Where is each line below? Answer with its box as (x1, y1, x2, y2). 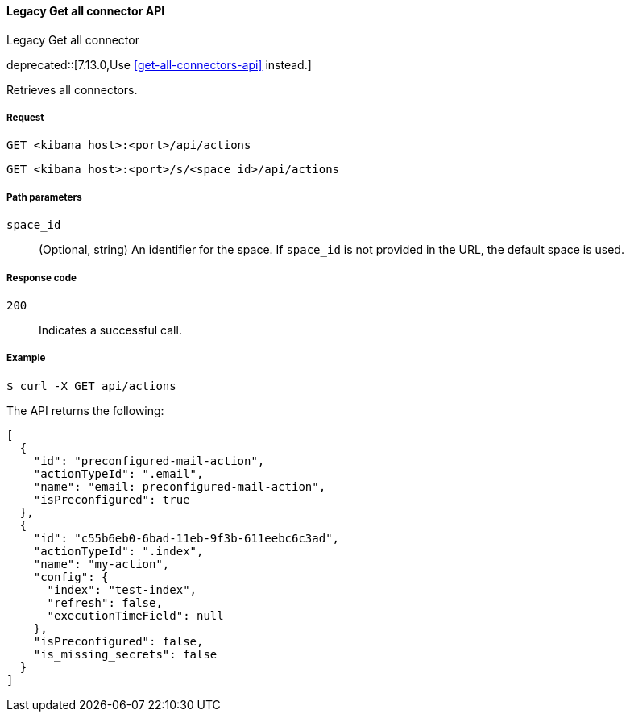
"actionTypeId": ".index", (33, 544, 204, 558)
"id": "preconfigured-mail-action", (33, 454, 265, 467)
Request (6, 112, 44, 123)
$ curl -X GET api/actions (6, 379, 176, 392)
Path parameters (6, 191, 82, 203)
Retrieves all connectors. (6, 82, 138, 97)
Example (6, 352, 46, 364)
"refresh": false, (47, 596, 163, 609)
